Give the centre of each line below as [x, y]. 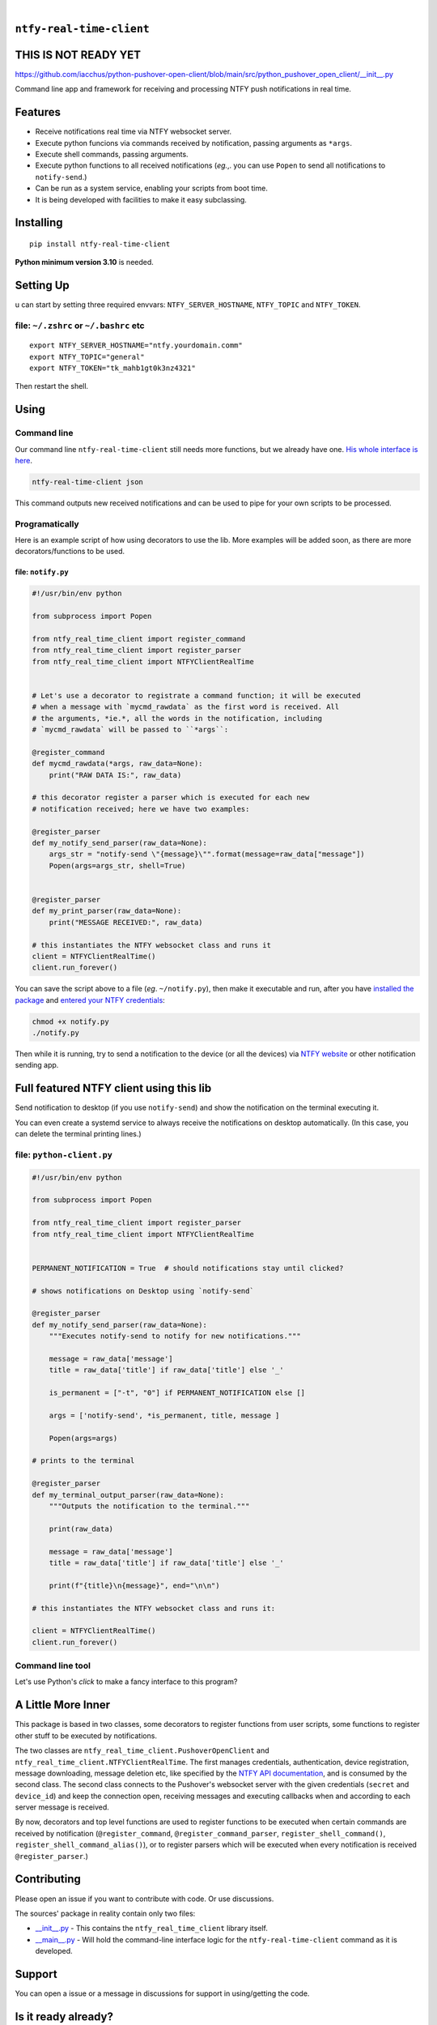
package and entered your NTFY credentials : [90, 1000]
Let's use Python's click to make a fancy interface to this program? [126, 1682]
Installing [39, 223]
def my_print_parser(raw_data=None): [107, 911]
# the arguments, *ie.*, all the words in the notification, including [177, 718]
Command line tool [53, 1666]
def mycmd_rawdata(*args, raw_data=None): [117, 764]
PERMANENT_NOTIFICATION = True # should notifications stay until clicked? [188, 1268]
